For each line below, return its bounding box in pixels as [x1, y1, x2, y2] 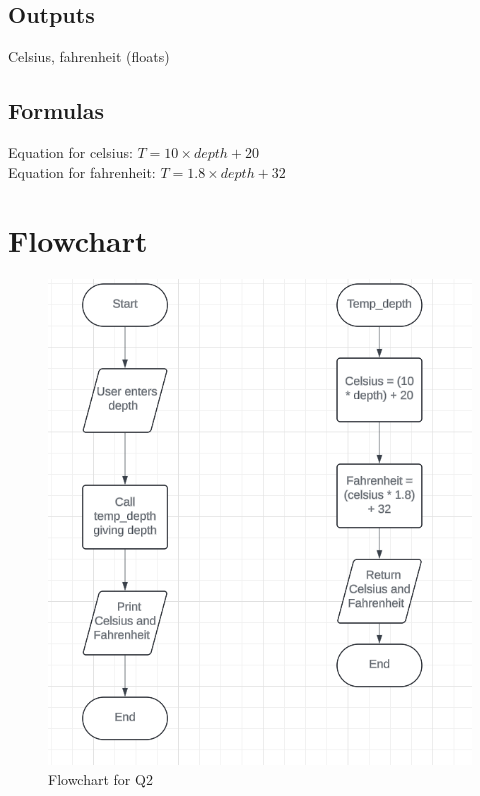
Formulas [8, 95, 105, 126]
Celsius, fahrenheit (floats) [8, 46, 170, 67]
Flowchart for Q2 [48, 769, 153, 790]
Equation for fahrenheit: [8, 161, 156, 182]
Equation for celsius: [8, 142, 133, 162]
